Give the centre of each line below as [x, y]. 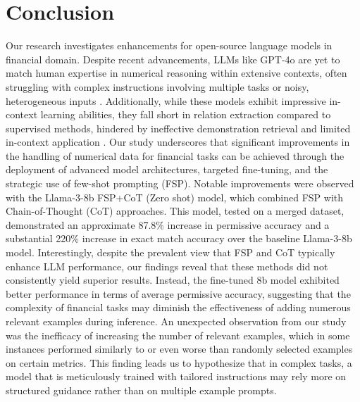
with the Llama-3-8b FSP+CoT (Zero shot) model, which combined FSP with [175, 197]
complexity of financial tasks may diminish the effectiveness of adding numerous [178, 307]
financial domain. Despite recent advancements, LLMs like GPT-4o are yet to [173, 59]
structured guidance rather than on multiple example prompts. [141, 390]
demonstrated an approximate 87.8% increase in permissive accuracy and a [168, 224]
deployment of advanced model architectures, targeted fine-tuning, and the [167, 169]
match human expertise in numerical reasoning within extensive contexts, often [176, 73]
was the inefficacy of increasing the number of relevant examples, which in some [178, 335]
